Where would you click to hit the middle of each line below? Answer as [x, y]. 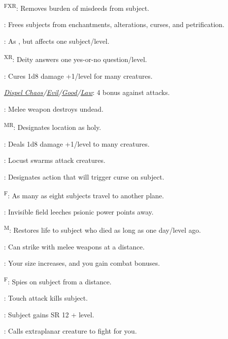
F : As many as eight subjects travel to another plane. [84, 194]
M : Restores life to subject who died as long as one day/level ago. [102, 229]
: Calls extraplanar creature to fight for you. [70, 331]
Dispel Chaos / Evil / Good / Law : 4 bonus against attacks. [87, 92]
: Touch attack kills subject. [46, 298]
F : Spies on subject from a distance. [58, 280]
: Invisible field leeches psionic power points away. [79, 211]
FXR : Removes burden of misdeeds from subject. [77, 7]
